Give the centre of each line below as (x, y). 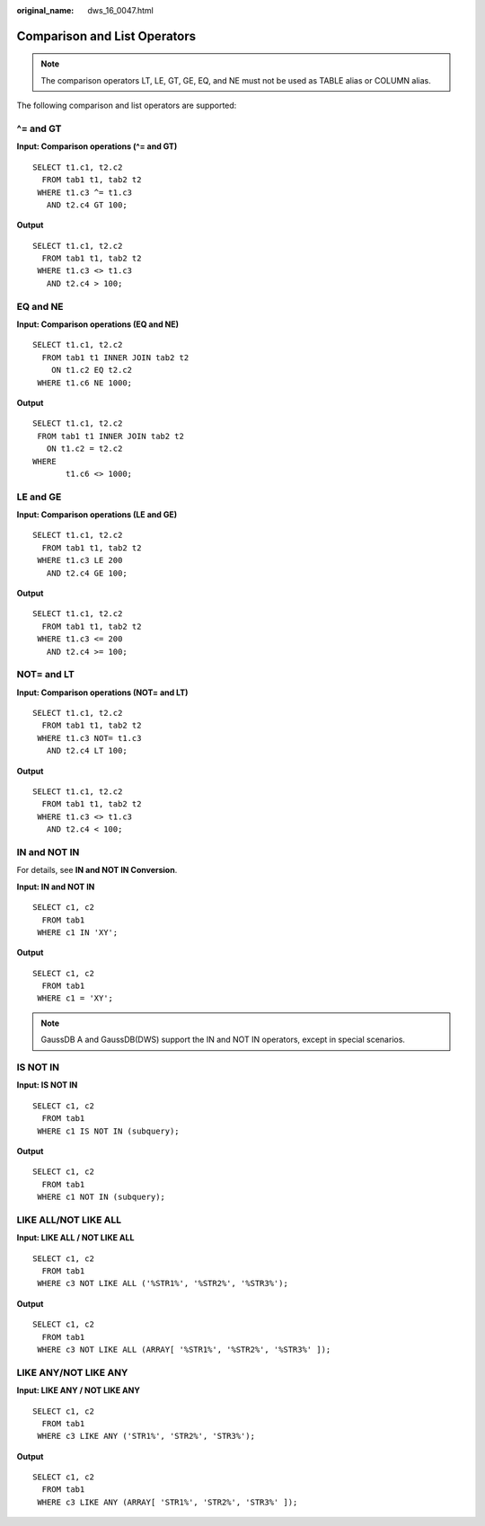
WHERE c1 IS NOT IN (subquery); (108, 1131)
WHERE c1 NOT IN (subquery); (101, 1197)
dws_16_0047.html (121, 10)
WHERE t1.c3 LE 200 (80, 560)
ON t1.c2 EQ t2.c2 (92, 370)
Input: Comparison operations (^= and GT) (97, 146)
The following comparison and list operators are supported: (127, 106)
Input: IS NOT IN (47, 1085)
